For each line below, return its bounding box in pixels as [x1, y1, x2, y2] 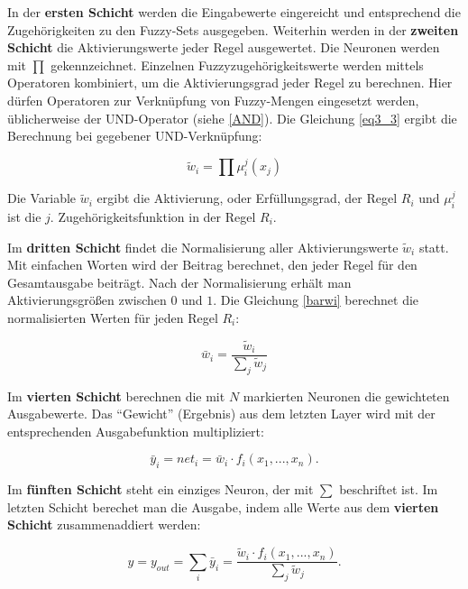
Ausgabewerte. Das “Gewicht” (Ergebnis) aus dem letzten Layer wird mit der [7, 404, 436, 423]
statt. [418, 237, 449, 256]
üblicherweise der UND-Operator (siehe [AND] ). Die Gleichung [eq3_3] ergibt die [7, 108, 457, 127]
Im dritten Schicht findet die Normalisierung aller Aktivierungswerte [7, 237, 399, 256]
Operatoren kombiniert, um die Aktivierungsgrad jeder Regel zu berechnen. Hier [7, 73, 453, 92]
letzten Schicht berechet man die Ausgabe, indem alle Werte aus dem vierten [7, 497, 439, 516]
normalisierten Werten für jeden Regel [7, 308, 218, 327]
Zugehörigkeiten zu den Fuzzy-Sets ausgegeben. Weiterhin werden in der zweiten [7, 20, 459, 39]
